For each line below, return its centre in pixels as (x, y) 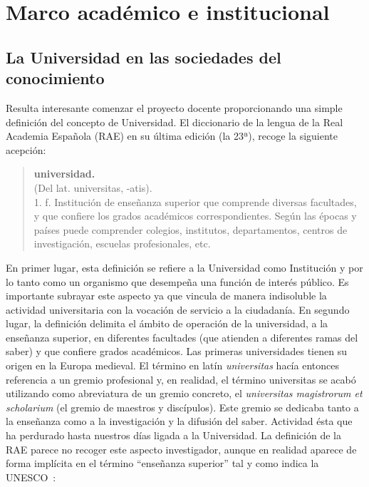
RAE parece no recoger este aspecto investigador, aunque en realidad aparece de (181, 449)
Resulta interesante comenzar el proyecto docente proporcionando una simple (174, 107)
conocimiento (55, 78)
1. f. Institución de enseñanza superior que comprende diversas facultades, (195, 201)
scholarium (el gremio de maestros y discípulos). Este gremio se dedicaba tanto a (182, 407)
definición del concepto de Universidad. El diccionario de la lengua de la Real (175, 122)
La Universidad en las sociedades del (144, 57)
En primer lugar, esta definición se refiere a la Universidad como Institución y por (184, 267)
